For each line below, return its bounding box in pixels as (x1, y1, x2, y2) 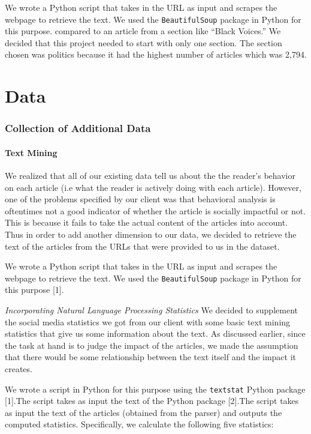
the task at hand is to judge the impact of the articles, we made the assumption (5, 339, 298, 351)
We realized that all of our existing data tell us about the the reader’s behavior (5, 169, 296, 182)
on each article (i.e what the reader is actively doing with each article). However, (5, 181, 301, 193)
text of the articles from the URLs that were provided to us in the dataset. (5, 240, 280, 252)
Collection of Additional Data (5, 121, 151, 136)
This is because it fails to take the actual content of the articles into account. (5, 216, 288, 229)
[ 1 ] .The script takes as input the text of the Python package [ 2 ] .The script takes (5, 394, 299, 407)
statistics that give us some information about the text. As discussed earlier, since (5, 327, 306, 340)
